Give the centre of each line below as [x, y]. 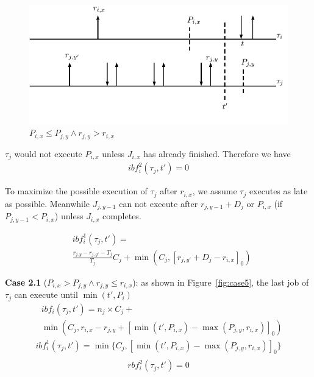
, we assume [215, 191]
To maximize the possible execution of [76, 191]
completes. [122, 216]
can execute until [46, 294]
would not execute [48, 153]
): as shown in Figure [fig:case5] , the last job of [221, 282]
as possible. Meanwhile [48, 203]
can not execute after [159, 203]
